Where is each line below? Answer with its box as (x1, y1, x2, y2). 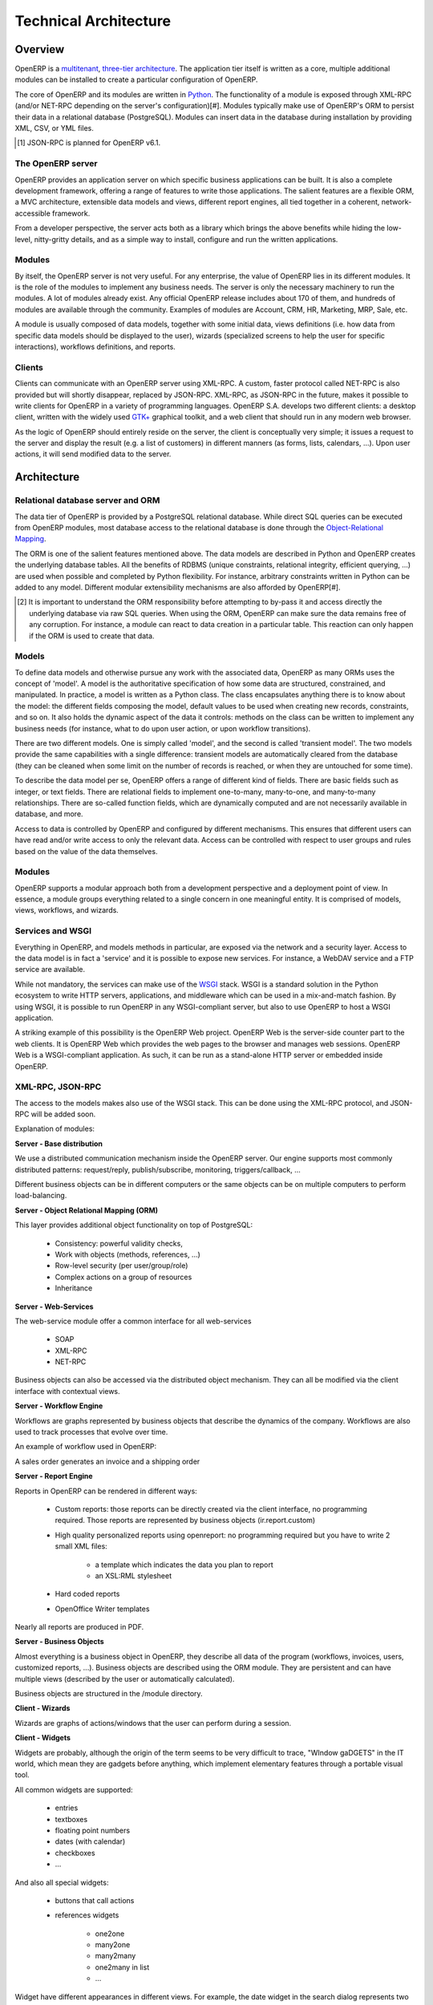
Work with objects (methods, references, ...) (55, 1250, 200, 1259)
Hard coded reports (55, 1589, 120, 1599)
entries (55, 1803, 79, 1813)
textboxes (55, 1814, 88, 1824)
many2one (95, 1940, 131, 1950)
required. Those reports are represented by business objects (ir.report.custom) (55, 1516, 316, 1525)
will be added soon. (30, 1109, 96, 1119)
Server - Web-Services (14, 1302, 94, 1311)
